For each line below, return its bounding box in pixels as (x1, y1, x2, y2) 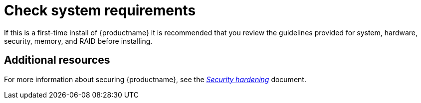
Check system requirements (4, 2, 196, 19)
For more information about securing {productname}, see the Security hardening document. (4, 75, 306, 84)
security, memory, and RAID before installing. (4, 36, 153, 45)
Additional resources (4, 54, 110, 67)
